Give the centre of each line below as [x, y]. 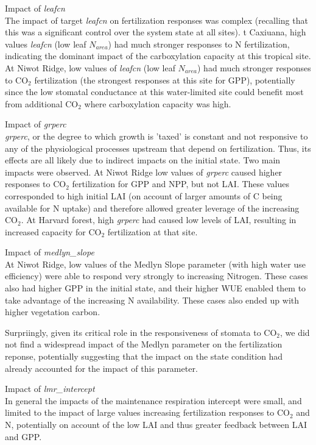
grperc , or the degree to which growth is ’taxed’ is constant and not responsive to [156, 136]
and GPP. [23, 436]
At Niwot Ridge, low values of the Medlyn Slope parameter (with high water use [155, 264]
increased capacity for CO [53, 231]
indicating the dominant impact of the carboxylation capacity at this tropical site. [158, 56]
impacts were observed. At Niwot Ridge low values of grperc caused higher [144, 172]
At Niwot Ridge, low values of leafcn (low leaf [90, 67]
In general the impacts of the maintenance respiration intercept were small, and [153, 400]
